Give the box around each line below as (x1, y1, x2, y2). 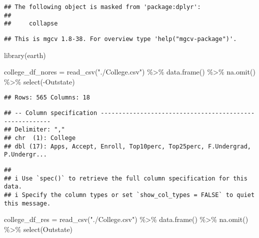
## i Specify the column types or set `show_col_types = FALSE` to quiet (4, 191, 255, 198)
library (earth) (4, 49, 46, 60)
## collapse (4, 20, 58, 27)
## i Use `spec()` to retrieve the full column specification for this (4, 174, 247, 182)
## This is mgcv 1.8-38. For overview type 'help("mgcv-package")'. (4, 35, 237, 42)
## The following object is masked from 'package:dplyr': (4, 3, 201, 10)
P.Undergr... (4, 151, 47, 158)
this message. (4, 199, 51, 207)
